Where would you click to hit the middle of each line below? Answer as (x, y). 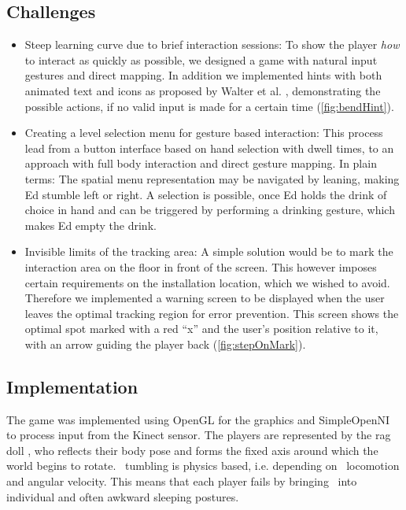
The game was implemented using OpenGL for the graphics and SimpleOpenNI (198, 419)
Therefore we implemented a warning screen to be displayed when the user (205, 298)
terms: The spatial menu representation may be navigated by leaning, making (212, 178)
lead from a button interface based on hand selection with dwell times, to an (209, 148)
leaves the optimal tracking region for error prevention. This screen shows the (212, 313)
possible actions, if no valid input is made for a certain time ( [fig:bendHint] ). (209, 106)
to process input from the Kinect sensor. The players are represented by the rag (199, 435)
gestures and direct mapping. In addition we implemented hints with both (203, 75)
